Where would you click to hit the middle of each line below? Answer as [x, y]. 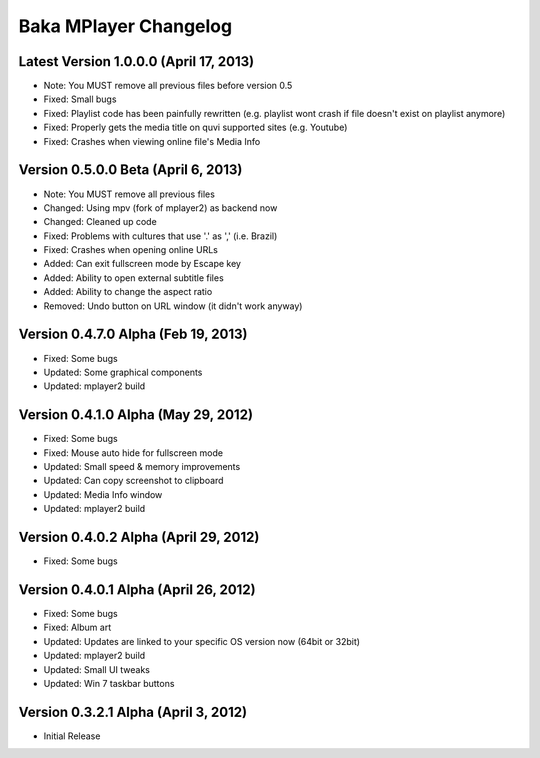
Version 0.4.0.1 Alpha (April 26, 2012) [137, 589]
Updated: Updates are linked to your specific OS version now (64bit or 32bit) [201, 641]
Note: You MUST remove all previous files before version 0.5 [168, 86]
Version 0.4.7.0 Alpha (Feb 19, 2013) [133, 334]
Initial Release [72, 736]
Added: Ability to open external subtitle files [133, 277]
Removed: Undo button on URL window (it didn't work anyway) [173, 306]
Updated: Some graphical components [123, 372]
